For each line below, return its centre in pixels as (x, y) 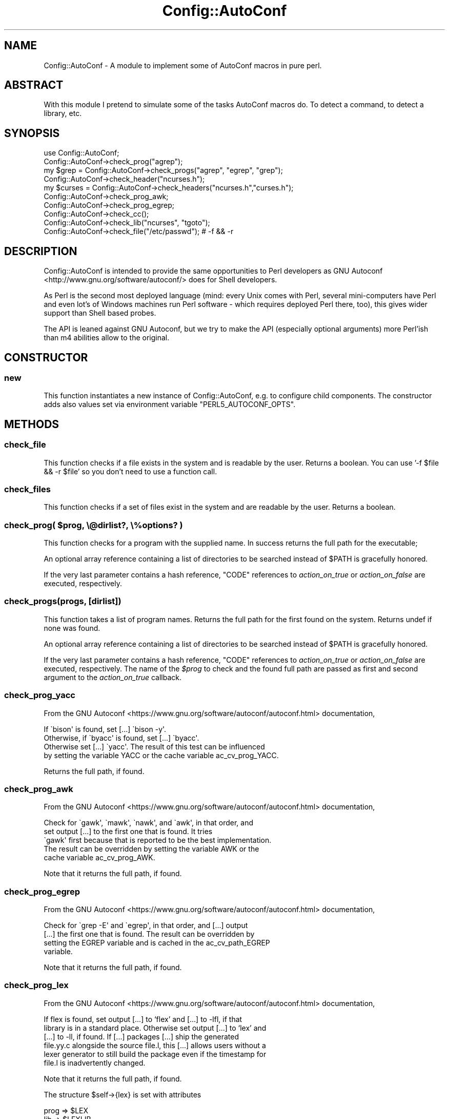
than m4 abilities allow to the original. (107, 338)
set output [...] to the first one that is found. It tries (128, 832)
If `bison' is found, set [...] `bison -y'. (105, 729)
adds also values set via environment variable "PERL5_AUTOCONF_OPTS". (170, 404)
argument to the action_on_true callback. (113, 677)
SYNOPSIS (32, 133)
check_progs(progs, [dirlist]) (63, 601)
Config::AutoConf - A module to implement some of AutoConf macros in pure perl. (183, 65)
